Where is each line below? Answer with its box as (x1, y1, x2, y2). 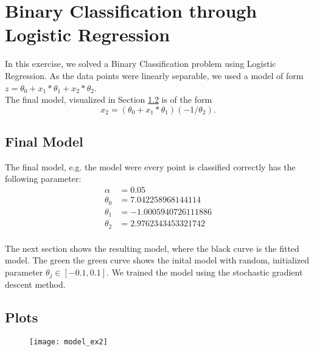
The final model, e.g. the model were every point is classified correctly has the (5, 160, 296, 173)
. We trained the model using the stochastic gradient (106, 265, 303, 278)
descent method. (5, 278, 66, 291)
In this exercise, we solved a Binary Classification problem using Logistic (5, 57, 276, 70)
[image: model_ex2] (29, 338, 108, 347)
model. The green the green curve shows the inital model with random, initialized (5, 254, 310, 266)
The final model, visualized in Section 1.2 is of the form (5, 93, 212, 106)
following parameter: (5, 172, 82, 185)
